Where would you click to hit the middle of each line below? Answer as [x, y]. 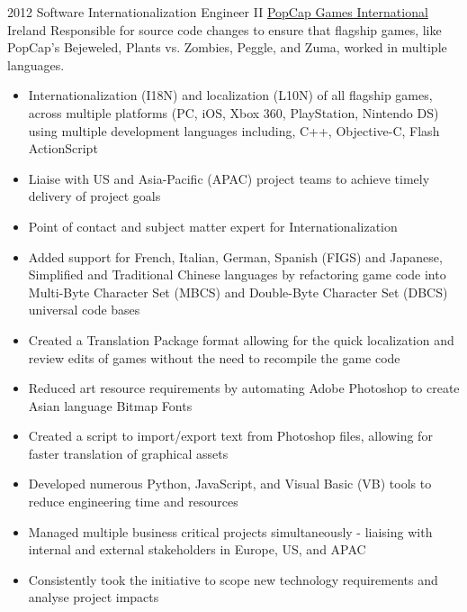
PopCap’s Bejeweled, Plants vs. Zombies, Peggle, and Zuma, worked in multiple [227, 47]
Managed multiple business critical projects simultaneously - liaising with [230, 531]
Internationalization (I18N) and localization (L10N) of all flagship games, [230, 95]
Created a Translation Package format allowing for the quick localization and [241, 339]
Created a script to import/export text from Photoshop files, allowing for [230, 436]
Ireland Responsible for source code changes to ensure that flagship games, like [225, 29]
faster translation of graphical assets [128, 453]
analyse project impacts [94, 597]
